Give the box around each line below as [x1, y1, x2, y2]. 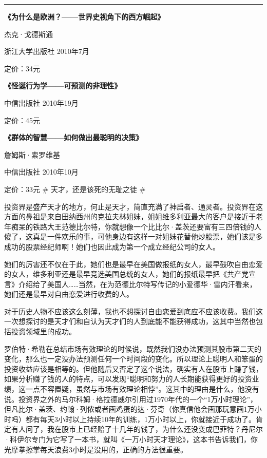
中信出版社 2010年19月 [4, 97, 79, 108]
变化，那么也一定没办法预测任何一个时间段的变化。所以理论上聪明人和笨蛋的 [4, 353, 263, 364]
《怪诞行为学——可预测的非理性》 [4, 80, 122, 91]
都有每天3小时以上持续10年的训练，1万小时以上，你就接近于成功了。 [25, 413, 256, 424]
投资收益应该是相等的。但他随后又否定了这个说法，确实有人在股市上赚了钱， [4, 363, 263, 374]
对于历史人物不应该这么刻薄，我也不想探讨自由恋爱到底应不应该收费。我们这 [4, 306, 263, 316]
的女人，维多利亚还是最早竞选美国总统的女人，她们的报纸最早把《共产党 [4, 269, 249, 279]
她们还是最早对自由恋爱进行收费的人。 [4, 289, 133, 299]
